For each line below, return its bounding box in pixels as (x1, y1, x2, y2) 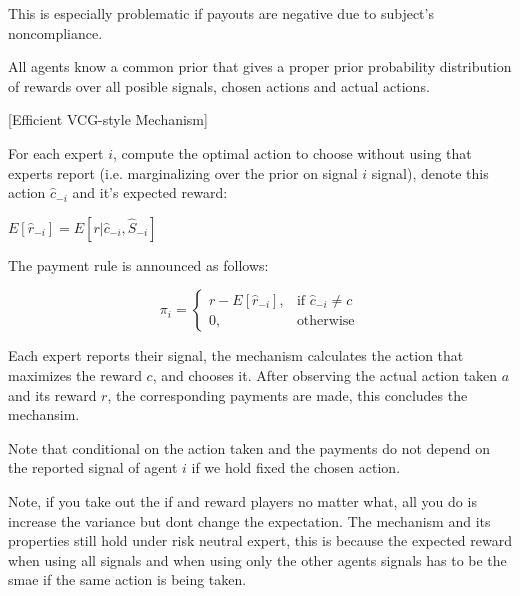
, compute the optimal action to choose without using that (113, 142, 472, 163)
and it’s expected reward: (72, 182, 228, 203)
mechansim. (8, 404, 80, 425)
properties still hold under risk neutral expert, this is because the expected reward (8, 530, 513, 551)
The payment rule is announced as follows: (8, 254, 269, 275)
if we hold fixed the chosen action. (191, 457, 401, 478)
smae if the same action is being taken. (8, 569, 247, 590)
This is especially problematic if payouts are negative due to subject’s (8, 3, 434, 23)
